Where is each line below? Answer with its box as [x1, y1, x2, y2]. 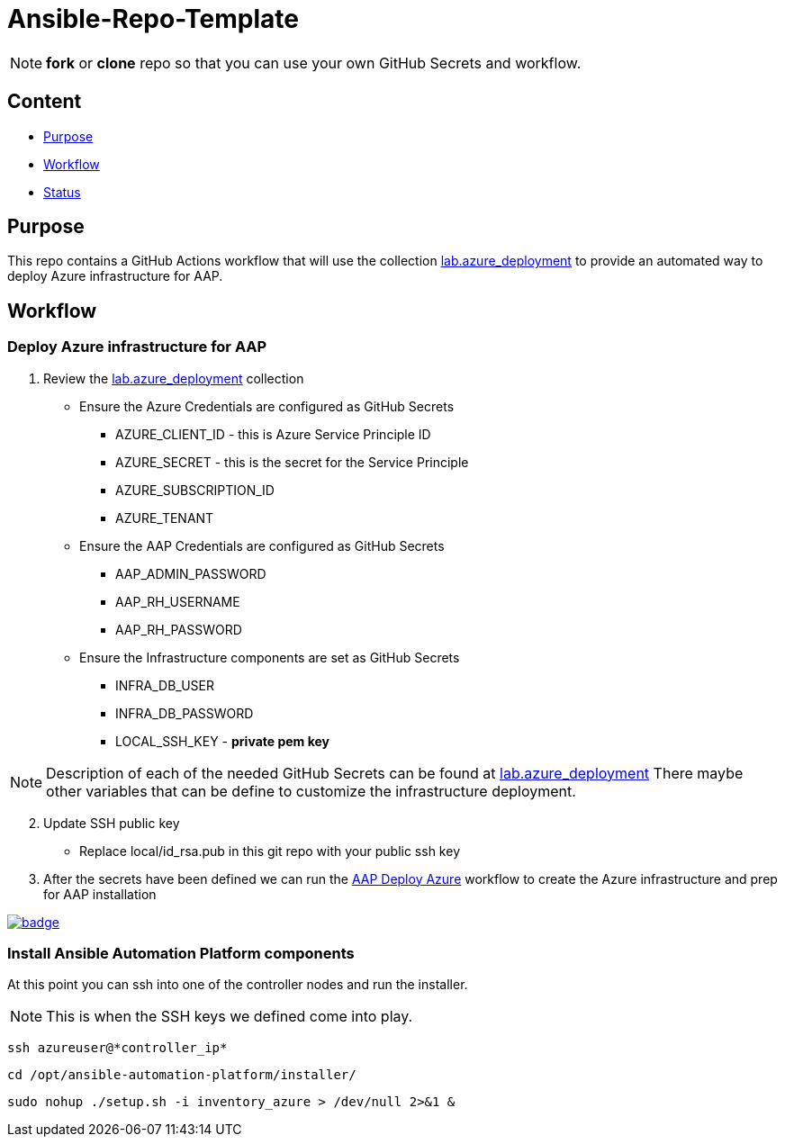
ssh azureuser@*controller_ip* [7, 1040, 228, 1056]
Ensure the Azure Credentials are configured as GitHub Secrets [79, 398, 455, 414]
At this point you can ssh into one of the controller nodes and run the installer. [7, 977, 468, 993]
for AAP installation [43, 886, 157, 902]
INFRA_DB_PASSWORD [115, 705, 254, 721]
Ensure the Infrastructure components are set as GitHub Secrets [79, 649, 460, 665]
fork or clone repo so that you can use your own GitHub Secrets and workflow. [46, 53, 582, 72]
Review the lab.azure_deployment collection [43, 370, 304, 386]
